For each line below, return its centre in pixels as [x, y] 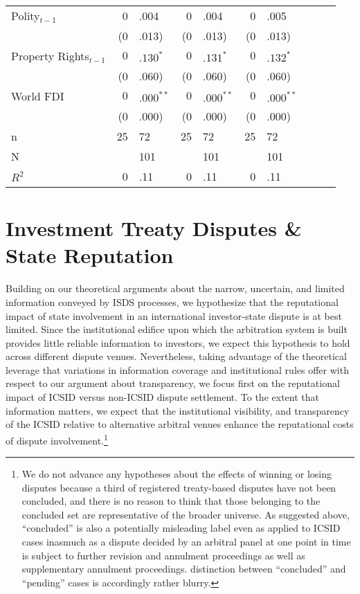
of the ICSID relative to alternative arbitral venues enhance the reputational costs [180, 424]
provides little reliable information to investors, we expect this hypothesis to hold [178, 342]
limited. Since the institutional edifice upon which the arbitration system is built [177, 329]
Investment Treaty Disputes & [154, 228]
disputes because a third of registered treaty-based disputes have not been [179, 487]
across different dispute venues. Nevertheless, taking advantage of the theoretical [176, 356]
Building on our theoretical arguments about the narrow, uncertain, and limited [175, 288]
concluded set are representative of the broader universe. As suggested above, [186, 514]
